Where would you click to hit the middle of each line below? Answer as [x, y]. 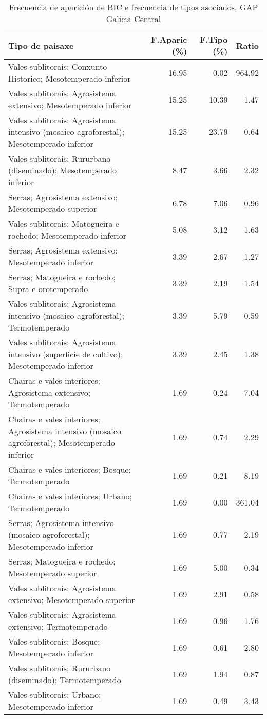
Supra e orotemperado [48, 289]
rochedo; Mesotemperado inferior [68, 235]
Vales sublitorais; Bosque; [54, 641]
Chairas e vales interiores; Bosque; [70, 469]
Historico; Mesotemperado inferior [70, 78]
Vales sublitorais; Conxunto [58, 66]
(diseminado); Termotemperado [65, 680]
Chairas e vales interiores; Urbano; [70, 496]
